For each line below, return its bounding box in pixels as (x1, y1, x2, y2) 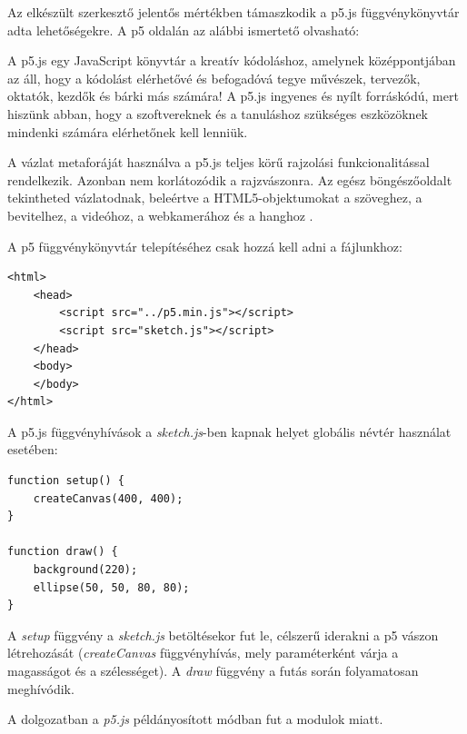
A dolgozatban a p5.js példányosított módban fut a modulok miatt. (7, 709, 383, 729)
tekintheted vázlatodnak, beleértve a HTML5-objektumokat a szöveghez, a (7, 188, 422, 207)
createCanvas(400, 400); (33, 491, 184, 505)
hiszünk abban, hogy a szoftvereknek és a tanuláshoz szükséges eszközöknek (7, 104, 428, 123)
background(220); (33, 563, 138, 577)
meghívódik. (7, 679, 75, 698)
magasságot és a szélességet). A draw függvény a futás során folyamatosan (7, 661, 419, 679)
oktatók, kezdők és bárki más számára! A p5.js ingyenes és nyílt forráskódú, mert (7, 86, 459, 105)
